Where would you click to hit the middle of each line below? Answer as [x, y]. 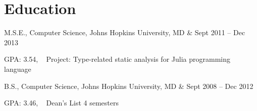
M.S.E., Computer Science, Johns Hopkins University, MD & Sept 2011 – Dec [125, 32]
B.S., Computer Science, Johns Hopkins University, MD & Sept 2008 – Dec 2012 [129, 86]
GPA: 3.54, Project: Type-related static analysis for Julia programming [117, 59]
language [18, 69]
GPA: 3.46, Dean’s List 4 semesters [62, 103]
